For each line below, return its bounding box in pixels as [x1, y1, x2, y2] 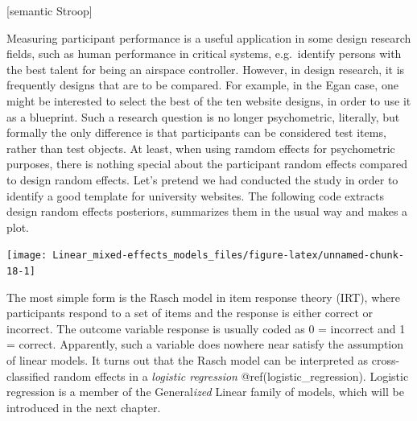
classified [6, 367, 50, 384]
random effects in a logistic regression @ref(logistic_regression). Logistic [53, 367, 409, 384]
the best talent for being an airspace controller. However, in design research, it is [6, 60, 405, 77]
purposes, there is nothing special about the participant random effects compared [6, 155, 407, 172]
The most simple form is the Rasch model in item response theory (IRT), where [6, 288, 400, 305]
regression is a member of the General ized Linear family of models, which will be [6, 383, 404, 400]
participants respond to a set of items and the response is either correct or [6, 304, 373, 321]
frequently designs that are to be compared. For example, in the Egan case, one [6, 76, 398, 93]
